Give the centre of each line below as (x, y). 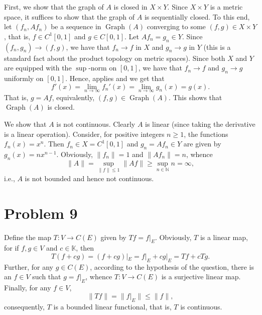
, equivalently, (73, 97)
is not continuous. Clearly (96, 124)
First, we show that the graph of (54, 7)
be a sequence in (76, 26)
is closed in (130, 7)
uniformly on (24, 78)
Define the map (28, 237)
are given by (202, 144)
